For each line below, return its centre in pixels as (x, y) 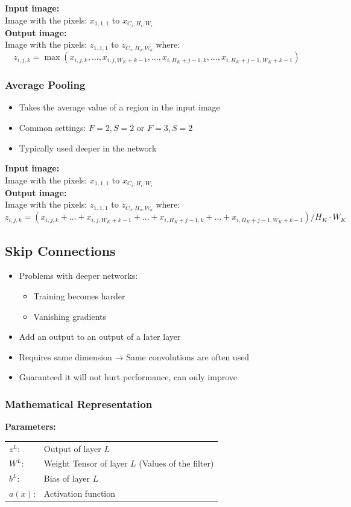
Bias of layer (67, 478)
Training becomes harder (79, 296)
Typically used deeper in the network (88, 148)
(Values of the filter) (176, 463)
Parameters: (30, 426)
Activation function (80, 493)
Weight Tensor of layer (86, 463)
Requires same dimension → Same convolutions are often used (134, 356)
